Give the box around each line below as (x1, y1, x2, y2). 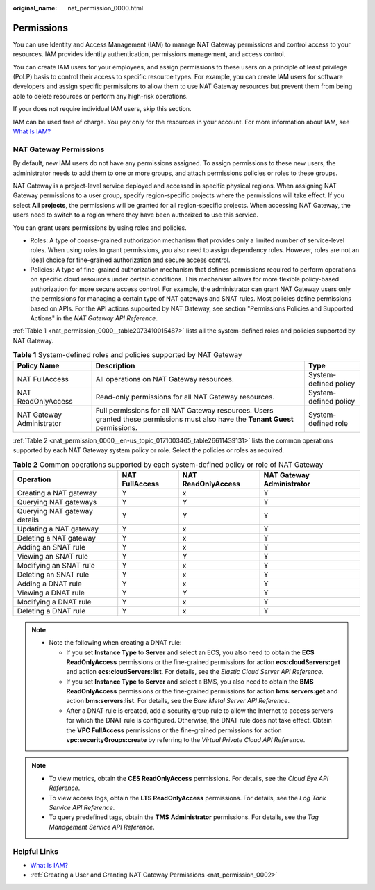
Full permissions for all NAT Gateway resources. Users (95, 405, 274, 415)
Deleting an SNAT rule (17, 570, 90, 579)
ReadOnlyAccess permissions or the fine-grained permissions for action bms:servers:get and (66, 687, 338, 695)
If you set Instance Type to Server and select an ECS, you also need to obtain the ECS (66, 648, 315, 657)
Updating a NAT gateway (17, 524, 99, 534)
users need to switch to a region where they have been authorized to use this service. (12, 211, 258, 219)
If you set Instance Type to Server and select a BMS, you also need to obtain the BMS (66, 677, 314, 686)
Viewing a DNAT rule (17, 588, 85, 598)
